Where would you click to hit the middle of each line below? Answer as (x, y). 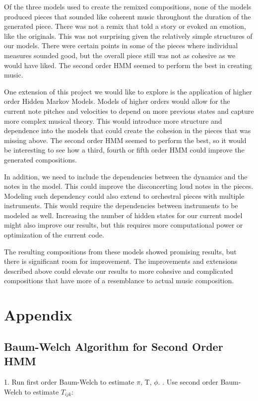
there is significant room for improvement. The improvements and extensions (121, 261)
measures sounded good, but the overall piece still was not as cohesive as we (120, 55)
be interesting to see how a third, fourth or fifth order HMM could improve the (124, 150)
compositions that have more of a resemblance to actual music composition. (119, 281)
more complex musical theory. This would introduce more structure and (113, 120)
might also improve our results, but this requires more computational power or (124, 225)
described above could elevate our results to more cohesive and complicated (119, 271)
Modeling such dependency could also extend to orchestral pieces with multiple (124, 196)
